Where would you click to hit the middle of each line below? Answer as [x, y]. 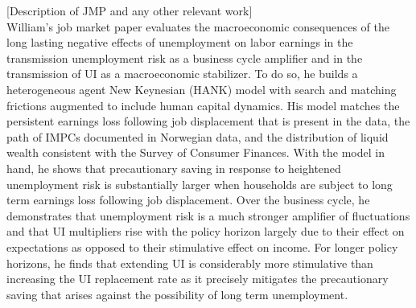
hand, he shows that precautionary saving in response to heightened [174, 168]
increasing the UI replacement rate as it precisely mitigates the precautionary [198, 279]
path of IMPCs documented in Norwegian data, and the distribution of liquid [198, 136]
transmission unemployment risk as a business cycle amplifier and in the [185, 57]
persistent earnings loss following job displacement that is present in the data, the [208, 121]
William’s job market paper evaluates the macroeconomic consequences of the [198, 26]
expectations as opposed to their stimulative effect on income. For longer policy [202, 246]
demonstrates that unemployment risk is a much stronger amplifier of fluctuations [208, 215]
